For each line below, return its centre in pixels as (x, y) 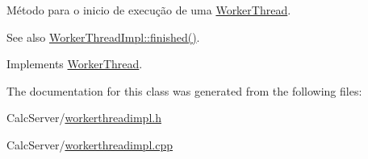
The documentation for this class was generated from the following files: (184, 90)
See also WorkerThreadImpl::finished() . (103, 37)
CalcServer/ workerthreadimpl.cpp (90, 144)
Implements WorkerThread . (75, 64)
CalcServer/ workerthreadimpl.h (84, 118)
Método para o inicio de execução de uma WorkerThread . (149, 10)
